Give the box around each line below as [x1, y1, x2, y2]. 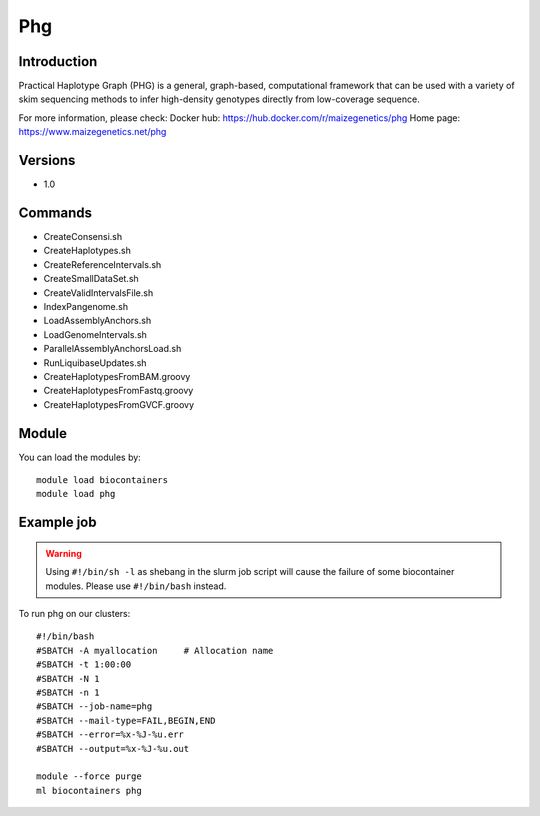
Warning [45, 547, 82, 559]
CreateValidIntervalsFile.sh [43, 286, 154, 299]
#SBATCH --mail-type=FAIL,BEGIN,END [36, 715, 216, 726]
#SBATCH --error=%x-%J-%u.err [36, 729, 185, 740]
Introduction [18, 53, 98, 70]
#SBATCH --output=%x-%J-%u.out [36, 743, 190, 754]
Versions [18, 152, 76, 169]
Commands [18, 204, 93, 221]
